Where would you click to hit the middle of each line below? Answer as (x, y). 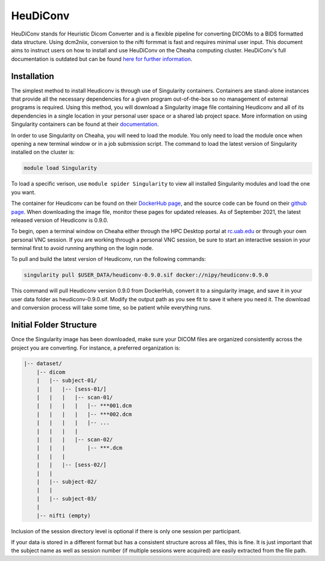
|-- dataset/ (43, 364)
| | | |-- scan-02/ (75, 440)
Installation (32, 76)
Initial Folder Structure (54, 325)
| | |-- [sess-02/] (71, 465)
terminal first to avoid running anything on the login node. (82, 248)
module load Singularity (60, 168)
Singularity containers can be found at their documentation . (85, 124)
